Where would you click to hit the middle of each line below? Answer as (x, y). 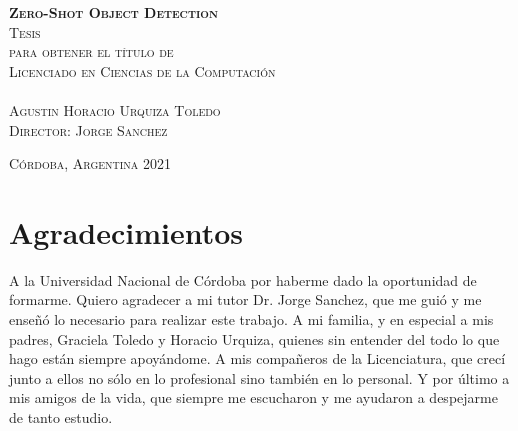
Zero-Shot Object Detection (113, 12)
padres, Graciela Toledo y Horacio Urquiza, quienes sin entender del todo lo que (254, 338)
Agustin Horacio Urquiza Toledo (115, 109)
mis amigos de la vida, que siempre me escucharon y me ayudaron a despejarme (253, 397)
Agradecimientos (126, 231)
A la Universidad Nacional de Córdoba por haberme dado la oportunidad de (243, 279)
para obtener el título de (91, 51)
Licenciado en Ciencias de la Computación (142, 70)
